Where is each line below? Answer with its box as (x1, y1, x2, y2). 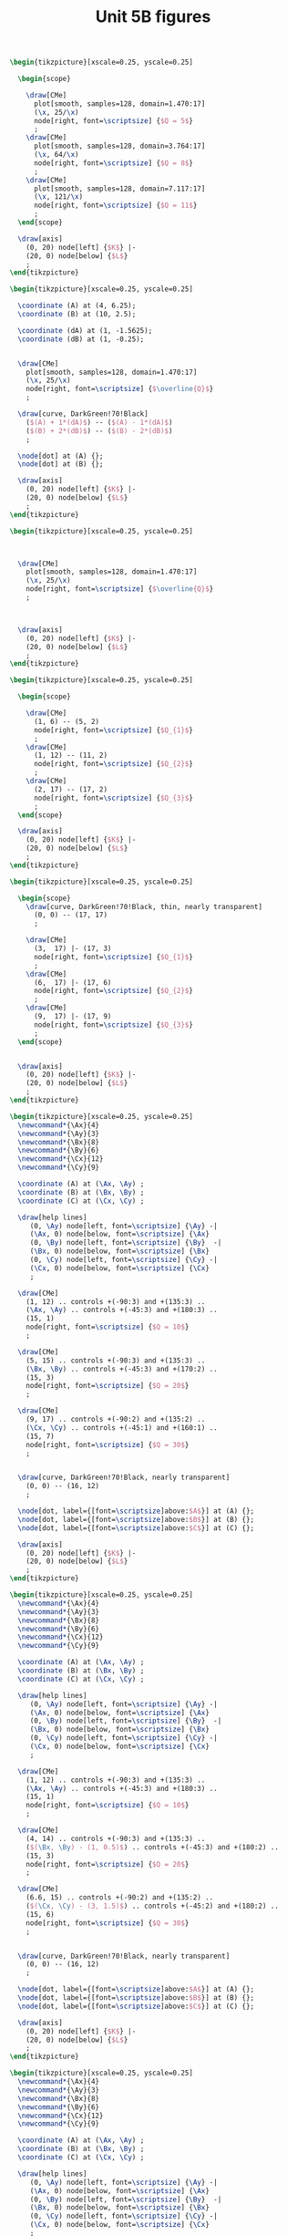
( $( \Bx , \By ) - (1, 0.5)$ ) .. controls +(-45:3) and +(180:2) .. (26, 1842, 280, 1852)
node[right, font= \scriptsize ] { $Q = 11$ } (33, 201, 198, 211)
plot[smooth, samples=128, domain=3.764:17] (33, 141, 206, 151)
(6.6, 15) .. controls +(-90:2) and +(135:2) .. (26, 1893, 214, 1902)
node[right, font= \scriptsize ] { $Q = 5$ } (33, 116, 194, 125)
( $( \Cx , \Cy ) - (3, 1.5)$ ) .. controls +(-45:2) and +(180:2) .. (26, 1901, 280, 1911)
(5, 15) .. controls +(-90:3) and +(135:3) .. (26, 1356, 206, 1365)
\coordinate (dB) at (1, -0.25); (17, 335, 145, 344)
